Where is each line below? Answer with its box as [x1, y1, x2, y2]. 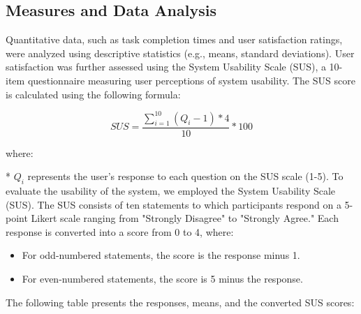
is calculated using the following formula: [6, 87, 181, 101]
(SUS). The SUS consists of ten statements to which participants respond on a [6, 197, 341, 211]
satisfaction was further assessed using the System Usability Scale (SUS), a [6, 59, 326, 74]
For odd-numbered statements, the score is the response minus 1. [22, 248, 300, 262]
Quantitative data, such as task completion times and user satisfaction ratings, [6, 32, 343, 47]
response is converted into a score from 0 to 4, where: [6, 224, 234, 239]
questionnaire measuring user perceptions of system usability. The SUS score [27, 73, 355, 87]
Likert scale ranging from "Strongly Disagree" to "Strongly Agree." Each [31, 211, 339, 225]
